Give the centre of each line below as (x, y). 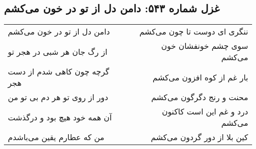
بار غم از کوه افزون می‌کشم (200, 77)
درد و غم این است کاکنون (205, 112)
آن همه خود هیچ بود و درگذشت (60, 117)
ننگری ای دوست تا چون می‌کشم (194, 32)
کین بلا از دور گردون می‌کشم (199, 137)
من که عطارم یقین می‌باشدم (56, 137)
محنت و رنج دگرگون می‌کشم (200, 97)
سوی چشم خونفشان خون (205, 46)
